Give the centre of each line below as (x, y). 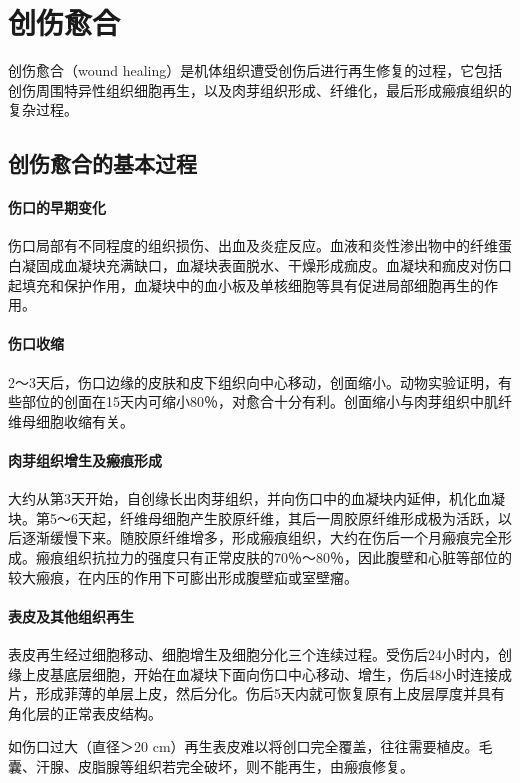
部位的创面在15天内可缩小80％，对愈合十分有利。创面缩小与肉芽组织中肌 (259, 401)
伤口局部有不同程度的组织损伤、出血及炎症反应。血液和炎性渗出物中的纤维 (253, 245)
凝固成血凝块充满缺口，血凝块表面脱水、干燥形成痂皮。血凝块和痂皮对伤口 (266, 265)
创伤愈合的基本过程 (102, 163)
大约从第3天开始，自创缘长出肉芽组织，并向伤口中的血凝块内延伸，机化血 (249, 498)
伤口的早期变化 (57, 207)
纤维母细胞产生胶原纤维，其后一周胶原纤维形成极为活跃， (308, 517)
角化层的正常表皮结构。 (85, 712)
